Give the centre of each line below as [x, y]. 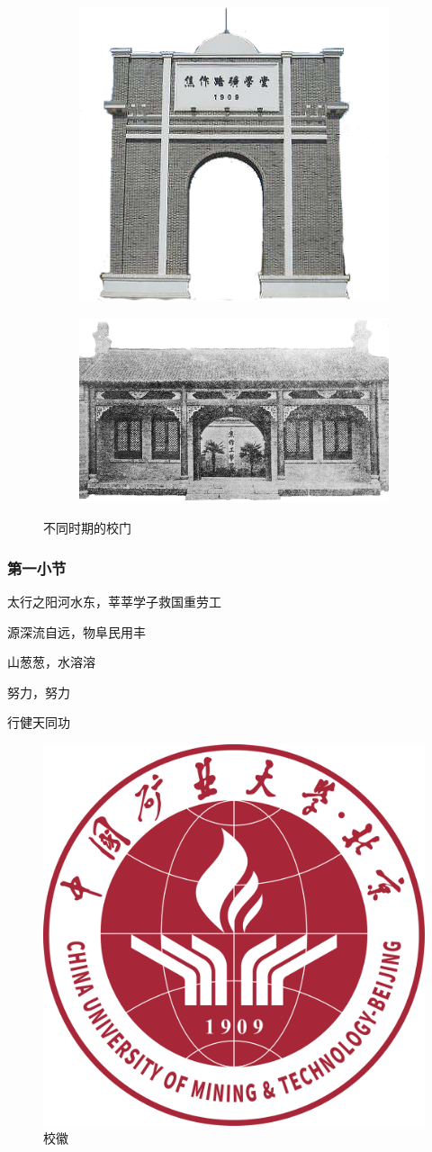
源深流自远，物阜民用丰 [76, 631]
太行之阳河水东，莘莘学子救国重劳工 [114, 601]
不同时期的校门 [87, 528]
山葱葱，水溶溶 [51, 662]
